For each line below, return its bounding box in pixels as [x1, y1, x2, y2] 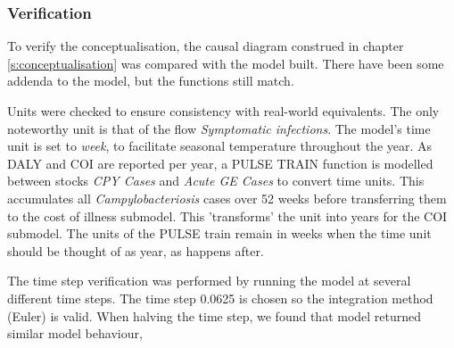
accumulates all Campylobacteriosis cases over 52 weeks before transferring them [7, 188, 447, 207]
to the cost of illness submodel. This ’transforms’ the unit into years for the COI [7, 206, 448, 225]
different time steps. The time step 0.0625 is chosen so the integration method [7, 288, 433, 307]
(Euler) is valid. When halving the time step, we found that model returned [7, 306, 422, 325]
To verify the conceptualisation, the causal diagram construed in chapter [7, 37, 404, 55]
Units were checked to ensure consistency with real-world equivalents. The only [7, 102, 440, 120]
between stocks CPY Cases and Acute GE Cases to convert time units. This [7, 171, 425, 190]
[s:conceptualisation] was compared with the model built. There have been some [7, 54, 444, 72]
